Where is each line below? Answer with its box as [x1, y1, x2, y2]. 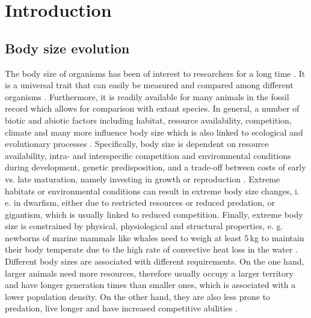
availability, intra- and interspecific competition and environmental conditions [5, 149, 291, 161]
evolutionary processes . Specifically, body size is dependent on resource [5, 137, 269, 150]
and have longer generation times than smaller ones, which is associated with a [5, 278, 296, 291]
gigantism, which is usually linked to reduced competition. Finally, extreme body [5, 208, 303, 220]
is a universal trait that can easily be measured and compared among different [5, 79, 294, 91]
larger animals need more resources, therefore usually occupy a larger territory [5, 266, 294, 279]
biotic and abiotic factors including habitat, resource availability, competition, [5, 113, 292, 126]
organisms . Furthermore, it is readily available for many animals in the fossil [5, 90, 289, 103]
